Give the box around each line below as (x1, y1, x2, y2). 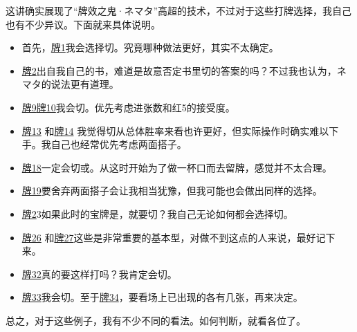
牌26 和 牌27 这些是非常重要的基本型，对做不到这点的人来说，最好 (21, 230, 316, 244)
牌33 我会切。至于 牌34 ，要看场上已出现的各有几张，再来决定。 (21, 290, 303, 304)
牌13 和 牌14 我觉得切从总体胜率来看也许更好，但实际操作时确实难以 (21, 123, 329, 138)
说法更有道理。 (51, 77, 119, 91)
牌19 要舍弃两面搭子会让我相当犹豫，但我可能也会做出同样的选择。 (21, 183, 322, 198)
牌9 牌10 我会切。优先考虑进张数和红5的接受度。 (21, 100, 235, 114)
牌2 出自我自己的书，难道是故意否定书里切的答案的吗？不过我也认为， (21, 63, 337, 77)
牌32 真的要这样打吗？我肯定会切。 (21, 266, 177, 281)
